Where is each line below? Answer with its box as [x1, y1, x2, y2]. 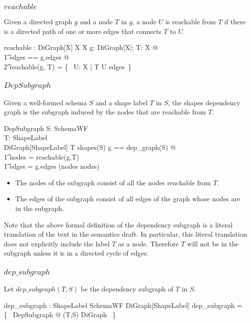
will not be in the [187, 238, 239, 248]
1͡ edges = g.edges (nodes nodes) [4, 161, 100, 171]
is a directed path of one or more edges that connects [4, 26, 162, 36]
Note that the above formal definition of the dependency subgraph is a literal [4, 219, 233, 229]
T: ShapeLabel [4, 132, 47, 143]
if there [224, 16, 246, 27]
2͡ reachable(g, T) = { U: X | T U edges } [4, 61, 132, 71]
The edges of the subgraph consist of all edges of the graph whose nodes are [15, 194, 240, 204]
